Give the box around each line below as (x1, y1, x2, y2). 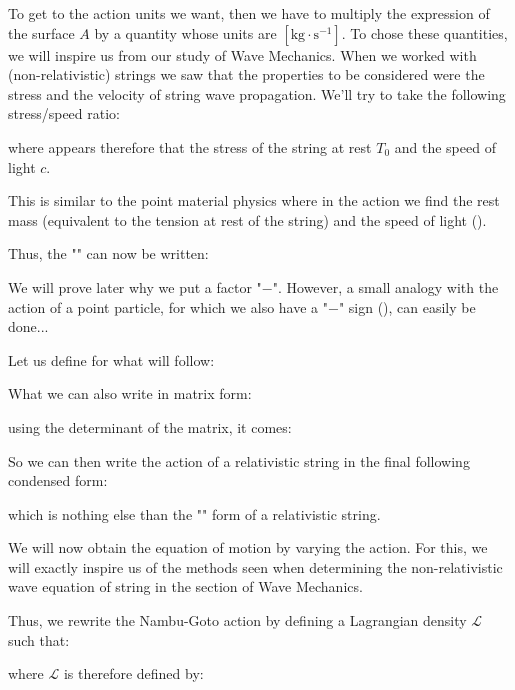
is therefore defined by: (63, 663, 204, 684)
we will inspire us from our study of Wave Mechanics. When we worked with (8, 44, 477, 65)
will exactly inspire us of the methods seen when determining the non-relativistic (8, 556, 503, 577)
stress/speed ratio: (8, 103, 120, 124)
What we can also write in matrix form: (8, 383, 252, 404)
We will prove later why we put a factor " (8, 276, 262, 297)
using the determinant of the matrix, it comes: (8, 416, 292, 437)
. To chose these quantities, (341, 22, 508, 43)
